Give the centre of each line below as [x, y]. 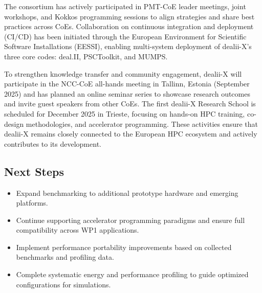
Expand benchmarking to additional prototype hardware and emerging [127, 193]
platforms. [32, 203]
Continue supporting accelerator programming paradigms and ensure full [130, 220]
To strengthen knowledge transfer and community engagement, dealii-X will [123, 73]
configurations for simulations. [63, 284]
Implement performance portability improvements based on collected [124, 247]
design [14, 123]
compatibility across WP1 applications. [78, 230]
